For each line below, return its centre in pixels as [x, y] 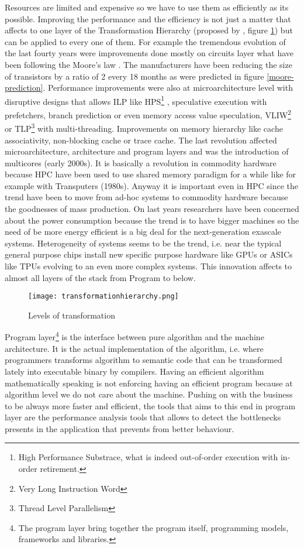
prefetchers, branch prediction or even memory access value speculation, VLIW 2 [148, 114]
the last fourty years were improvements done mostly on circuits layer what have [149, 53]
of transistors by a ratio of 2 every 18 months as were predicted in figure [134, 76]
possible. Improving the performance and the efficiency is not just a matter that [148, 18]
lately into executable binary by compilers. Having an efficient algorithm [134, 371]
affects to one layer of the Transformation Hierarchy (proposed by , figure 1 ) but [149, 30]
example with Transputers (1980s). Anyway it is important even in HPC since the [151, 185]
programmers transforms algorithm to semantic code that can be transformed [144, 360]
